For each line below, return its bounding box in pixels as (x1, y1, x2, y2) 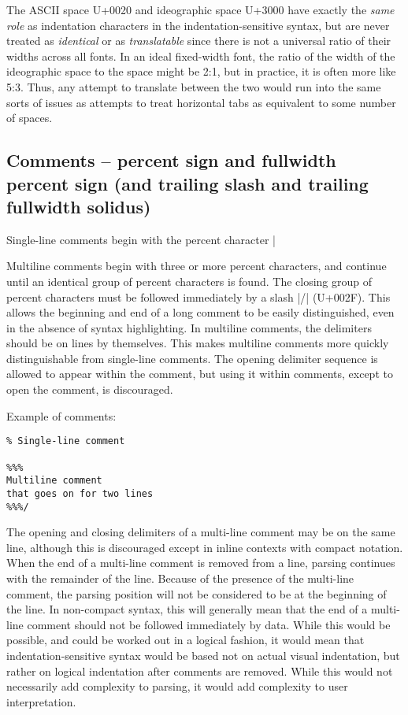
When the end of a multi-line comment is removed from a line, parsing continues (6, 554, 395, 571)
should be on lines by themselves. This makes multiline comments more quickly (6, 335, 389, 351)
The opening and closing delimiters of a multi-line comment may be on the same (6, 524, 395, 540)
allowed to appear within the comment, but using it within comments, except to (6, 365, 393, 382)
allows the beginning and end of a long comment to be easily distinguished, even (6, 304, 395, 320)
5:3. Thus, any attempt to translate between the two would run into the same (6, 78, 381, 94)
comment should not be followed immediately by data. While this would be (27, 616, 391, 632)
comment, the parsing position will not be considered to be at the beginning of (6, 585, 387, 602)
